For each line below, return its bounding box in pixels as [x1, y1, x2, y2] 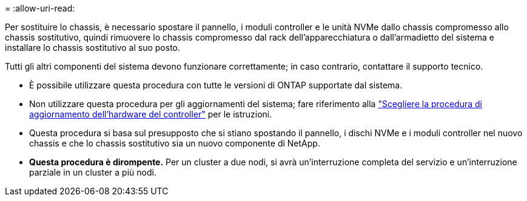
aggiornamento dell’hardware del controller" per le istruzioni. [29, 109, 272, 119]
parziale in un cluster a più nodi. [29, 167, 156, 177]
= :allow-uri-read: [5, 3, 75, 13]
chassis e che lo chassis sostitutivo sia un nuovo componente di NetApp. [29, 138, 320, 148]
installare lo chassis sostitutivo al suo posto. [5, 42, 181, 53]
